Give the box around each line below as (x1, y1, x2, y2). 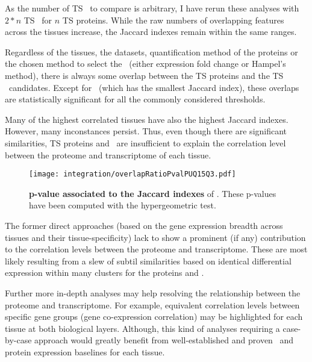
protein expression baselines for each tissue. (5, 345, 165, 358)
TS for (23, 13, 52, 26)
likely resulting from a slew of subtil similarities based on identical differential (5, 254, 292, 267)
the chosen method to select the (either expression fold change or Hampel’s (5, 57, 286, 70)
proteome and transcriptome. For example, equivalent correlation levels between (5, 298, 300, 311)
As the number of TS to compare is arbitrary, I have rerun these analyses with (5, 2, 299, 14)
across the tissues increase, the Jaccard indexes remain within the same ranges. (5, 25, 297, 38)
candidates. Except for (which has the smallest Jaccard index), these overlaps (8, 81, 299, 93)
